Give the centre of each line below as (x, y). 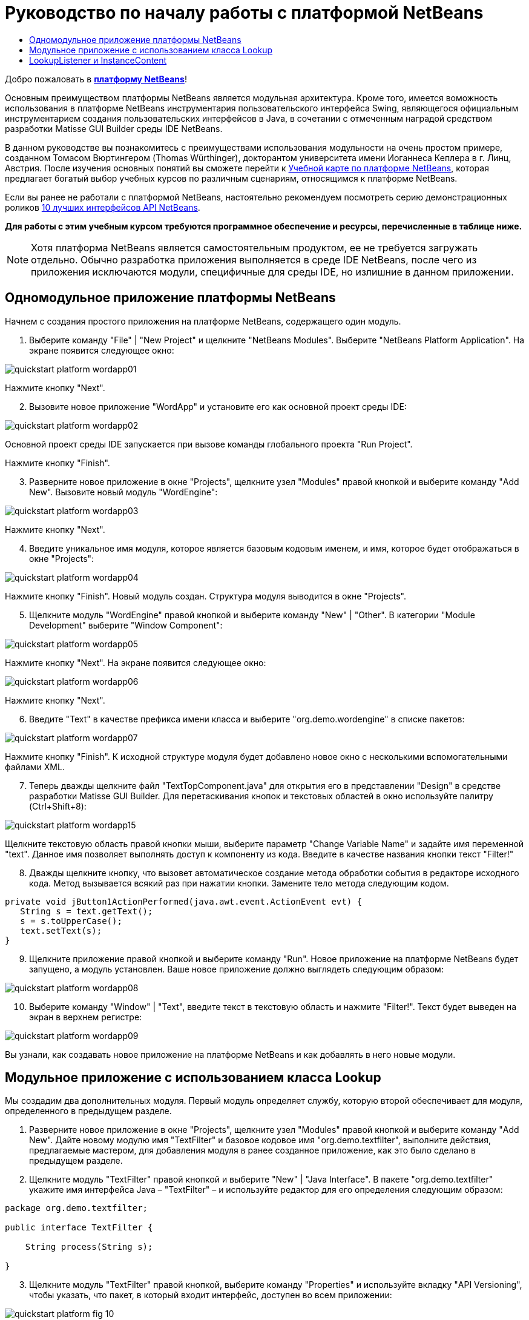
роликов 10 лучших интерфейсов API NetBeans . (103, 207)
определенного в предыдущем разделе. (88, 1111)
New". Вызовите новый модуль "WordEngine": (123, 492)
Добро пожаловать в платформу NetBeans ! (96, 79)
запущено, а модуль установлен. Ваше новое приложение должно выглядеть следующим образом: (236, 969)
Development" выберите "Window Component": (126, 625)
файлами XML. (35, 767)
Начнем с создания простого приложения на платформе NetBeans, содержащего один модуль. (203, 321)
